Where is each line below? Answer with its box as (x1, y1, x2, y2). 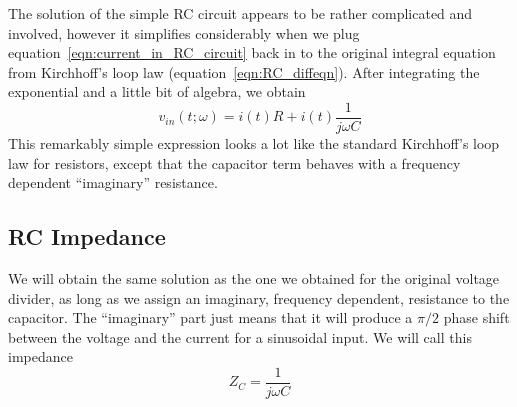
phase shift (443, 307, 510, 328)
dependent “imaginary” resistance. (8, 172, 218, 193)
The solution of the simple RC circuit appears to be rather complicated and (8, 3, 473, 23)
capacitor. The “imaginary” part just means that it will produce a (8, 307, 413, 328)
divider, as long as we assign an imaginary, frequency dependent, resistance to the (8, 287, 510, 308)
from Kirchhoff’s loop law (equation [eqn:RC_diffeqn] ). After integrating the (8, 61, 480, 82)
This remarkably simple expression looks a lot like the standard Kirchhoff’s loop (8, 133, 500, 154)
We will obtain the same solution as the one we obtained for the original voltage (8, 268, 500, 289)
